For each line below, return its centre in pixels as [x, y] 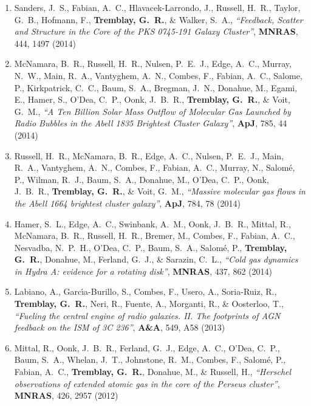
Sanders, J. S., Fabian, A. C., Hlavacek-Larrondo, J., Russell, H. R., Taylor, [157, 7]
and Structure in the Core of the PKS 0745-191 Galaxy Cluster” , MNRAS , [156, 31]
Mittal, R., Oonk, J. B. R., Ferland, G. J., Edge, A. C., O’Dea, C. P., [147, 347]
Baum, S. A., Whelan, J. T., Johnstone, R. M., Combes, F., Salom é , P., [150, 360]
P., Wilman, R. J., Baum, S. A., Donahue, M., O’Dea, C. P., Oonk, [142, 179]
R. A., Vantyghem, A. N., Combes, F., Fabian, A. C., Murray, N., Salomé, [155, 167]
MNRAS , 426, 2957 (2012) [66, 395]
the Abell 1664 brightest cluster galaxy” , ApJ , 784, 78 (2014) [127, 203]
